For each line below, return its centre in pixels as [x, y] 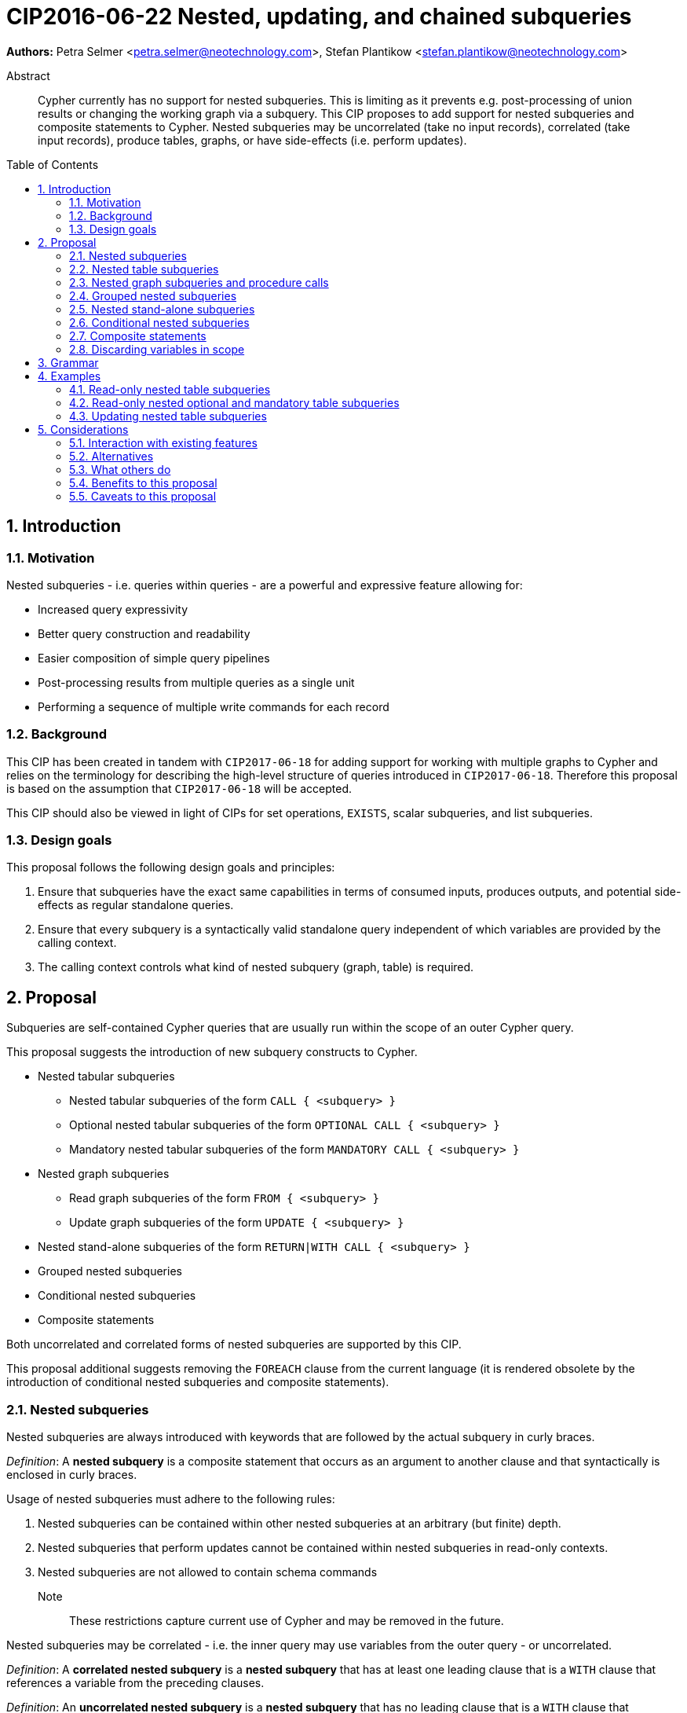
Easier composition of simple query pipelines [154, 658]
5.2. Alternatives [111, 456]
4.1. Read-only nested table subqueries [170, 389]
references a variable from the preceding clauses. [135, 1683]
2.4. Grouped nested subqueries [153, 295]
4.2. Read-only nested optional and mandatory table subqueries [234, 402]
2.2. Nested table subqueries [144, 269]
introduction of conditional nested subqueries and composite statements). [198, 1382]
